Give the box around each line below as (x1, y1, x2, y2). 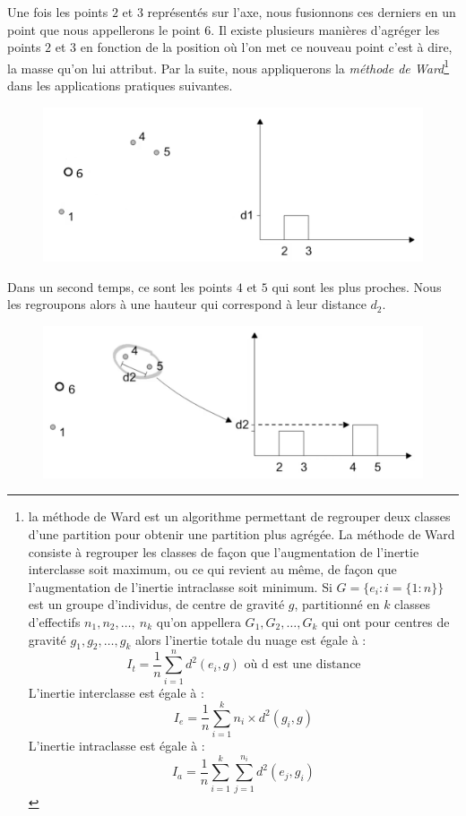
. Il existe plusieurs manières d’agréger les (211, 20, 440, 39)
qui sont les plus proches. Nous (272, 277, 442, 296)
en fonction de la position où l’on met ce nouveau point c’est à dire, (80, 38, 453, 56)
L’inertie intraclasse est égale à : (28, 736, 205, 755)
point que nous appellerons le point (7, 20, 201, 39)
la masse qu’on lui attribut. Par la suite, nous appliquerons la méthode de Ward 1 (7, 56, 450, 77)
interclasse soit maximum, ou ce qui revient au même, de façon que (28, 560, 397, 579)
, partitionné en (294, 595, 380, 614)
